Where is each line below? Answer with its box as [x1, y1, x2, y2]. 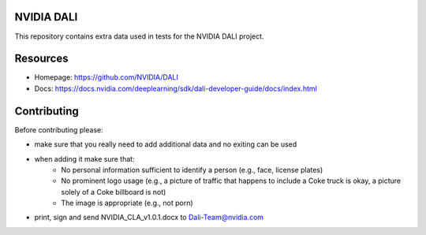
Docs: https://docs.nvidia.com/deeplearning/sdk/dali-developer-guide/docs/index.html [34, 84, 317, 93]
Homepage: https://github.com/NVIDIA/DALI [34, 73, 179, 82]
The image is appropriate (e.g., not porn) [61, 198, 193, 208]
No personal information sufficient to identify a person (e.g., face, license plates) [61, 165, 323, 174]
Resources [14, 52, 69, 65]
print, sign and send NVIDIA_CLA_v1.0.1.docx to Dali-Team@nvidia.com [34, 213, 264, 222]
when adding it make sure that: [34, 154, 135, 163]
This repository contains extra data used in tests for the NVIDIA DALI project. [14, 32, 264, 41]
